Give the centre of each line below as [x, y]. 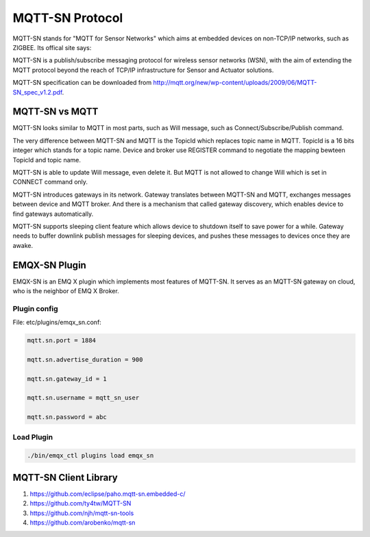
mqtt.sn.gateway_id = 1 [67, 379]
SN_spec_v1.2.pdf [38, 92]
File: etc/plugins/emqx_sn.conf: [57, 323]
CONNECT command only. [50, 182]
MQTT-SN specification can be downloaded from [82, 83]
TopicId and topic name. [47, 160]
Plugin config [35, 308]
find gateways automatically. [53, 214]
